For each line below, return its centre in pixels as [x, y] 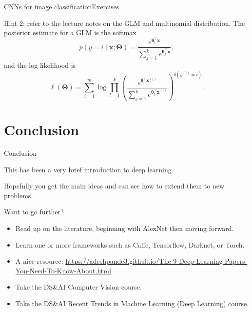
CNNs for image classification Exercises [62, 6]
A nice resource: [39, 261]
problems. [19, 195]
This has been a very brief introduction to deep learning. [89, 169]
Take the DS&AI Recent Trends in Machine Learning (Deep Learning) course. [132, 303]
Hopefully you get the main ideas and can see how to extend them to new [114, 186]
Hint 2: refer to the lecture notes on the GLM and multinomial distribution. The [125, 23]
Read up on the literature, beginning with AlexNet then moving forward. [125, 228]
